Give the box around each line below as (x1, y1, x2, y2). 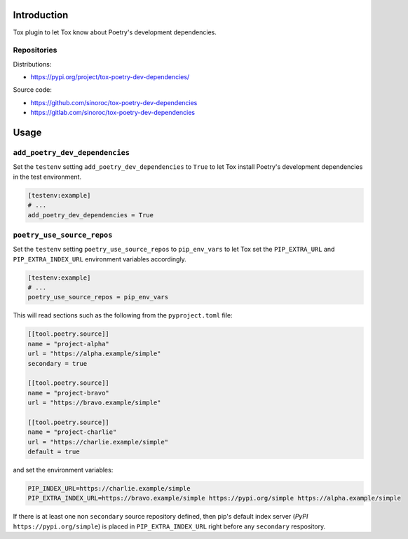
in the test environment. (13, 172, 82, 181)
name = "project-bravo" (27, 389, 110, 397)
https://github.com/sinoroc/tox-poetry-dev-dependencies (30, 98, 198, 107)
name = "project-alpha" (27, 340, 110, 348)
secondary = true (27, 360, 88, 367)
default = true (27, 448, 80, 456)
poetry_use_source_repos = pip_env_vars (27, 293, 168, 301)
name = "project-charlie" (27, 428, 117, 436)
